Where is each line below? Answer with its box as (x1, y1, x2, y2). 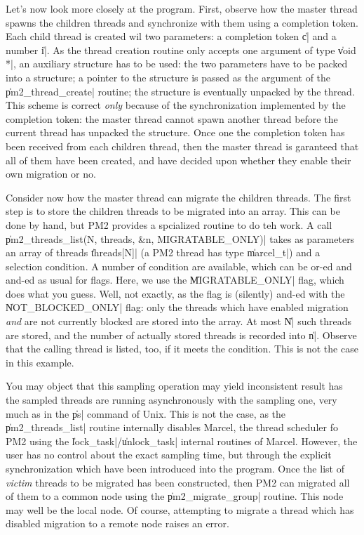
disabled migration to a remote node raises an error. (6, 516, 229, 531)
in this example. (6, 355, 74, 369)
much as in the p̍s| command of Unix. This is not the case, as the (6, 406, 286, 421)
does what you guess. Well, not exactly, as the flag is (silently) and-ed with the (6, 286, 345, 300)
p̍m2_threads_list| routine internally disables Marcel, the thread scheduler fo (6, 420, 338, 435)
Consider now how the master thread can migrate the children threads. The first (6, 190, 351, 204)
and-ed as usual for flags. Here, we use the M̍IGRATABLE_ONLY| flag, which (6, 272, 344, 287)
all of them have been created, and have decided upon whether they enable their (6, 152, 351, 167)
